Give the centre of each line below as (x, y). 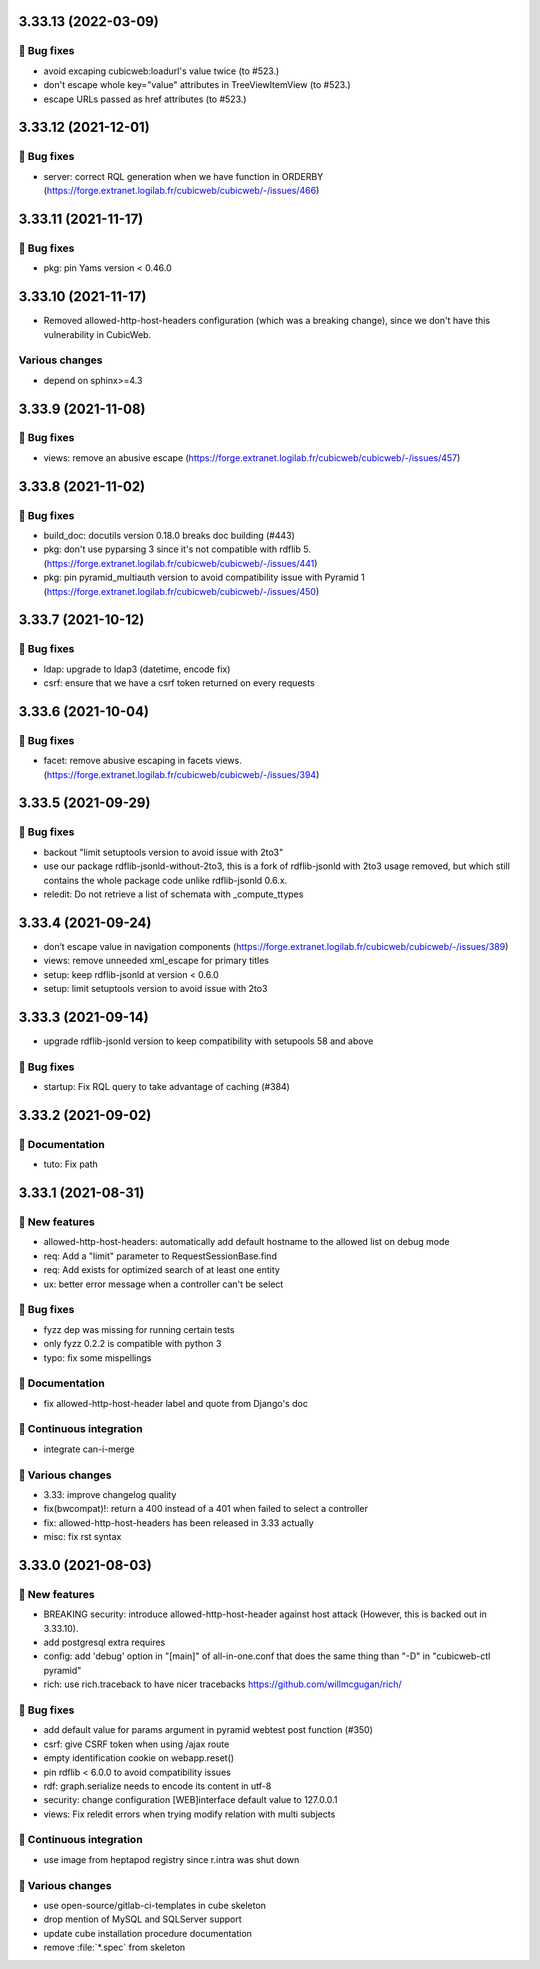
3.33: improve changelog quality (110, 1494)
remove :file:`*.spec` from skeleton (114, 1947)
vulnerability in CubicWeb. (97, 334)
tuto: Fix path (71, 1164)
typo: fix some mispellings (97, 1357)
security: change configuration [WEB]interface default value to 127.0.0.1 (190, 1800)
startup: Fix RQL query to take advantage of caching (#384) (166, 1087)
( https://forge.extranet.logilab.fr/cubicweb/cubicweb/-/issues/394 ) (181, 774)
